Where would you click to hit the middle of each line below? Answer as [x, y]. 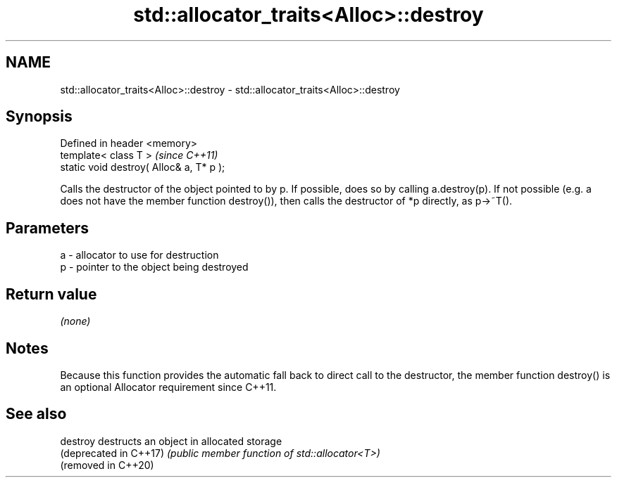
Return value [51, 294]
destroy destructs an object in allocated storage [171, 441]
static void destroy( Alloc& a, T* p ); [143, 167]
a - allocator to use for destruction [139, 255]
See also [36, 414]
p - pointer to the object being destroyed [154, 267]
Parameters [47, 228]
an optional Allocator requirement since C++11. [168, 387]
